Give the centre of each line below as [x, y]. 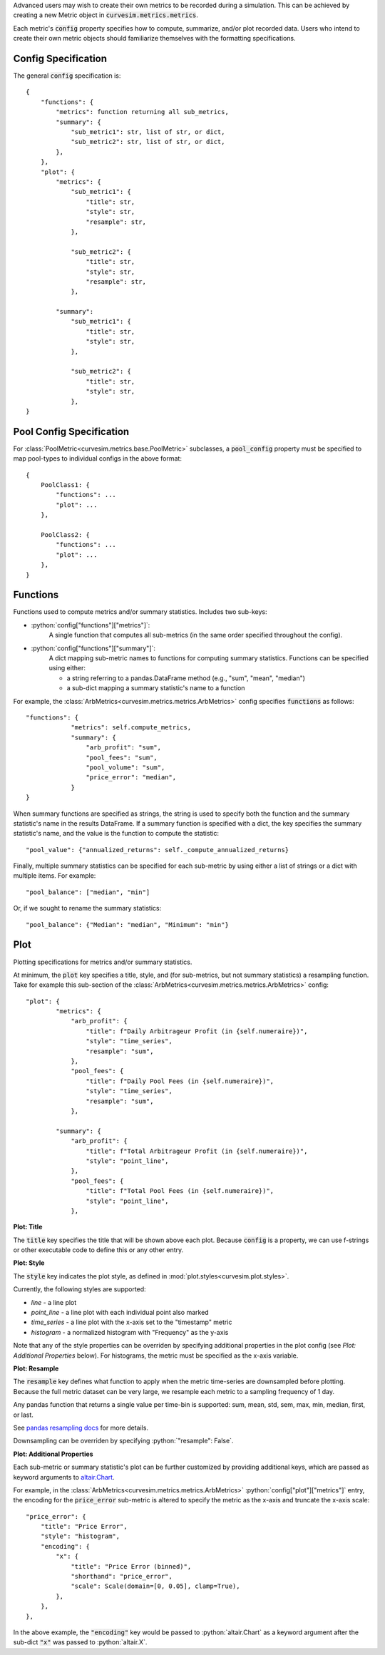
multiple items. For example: [55, 876]
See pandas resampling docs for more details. [81, 1428]
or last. [23, 1415]
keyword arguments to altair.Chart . [64, 1477]
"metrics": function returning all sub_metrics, [143, 112]
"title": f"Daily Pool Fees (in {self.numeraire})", [180, 1081]
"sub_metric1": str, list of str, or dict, [148, 132]
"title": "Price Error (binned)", [131, 1566]
